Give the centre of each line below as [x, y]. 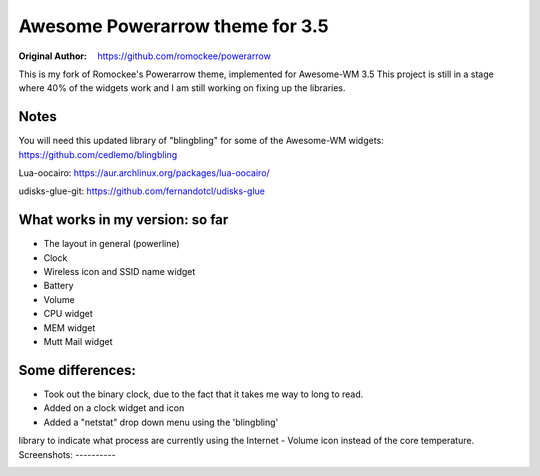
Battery [58, 286]
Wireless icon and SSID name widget [119, 272]
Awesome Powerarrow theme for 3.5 [173, 26]
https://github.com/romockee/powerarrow [184, 56]
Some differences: [77, 370]
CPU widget [68, 314]
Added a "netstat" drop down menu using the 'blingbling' [161, 422]
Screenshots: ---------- [67, 454]
